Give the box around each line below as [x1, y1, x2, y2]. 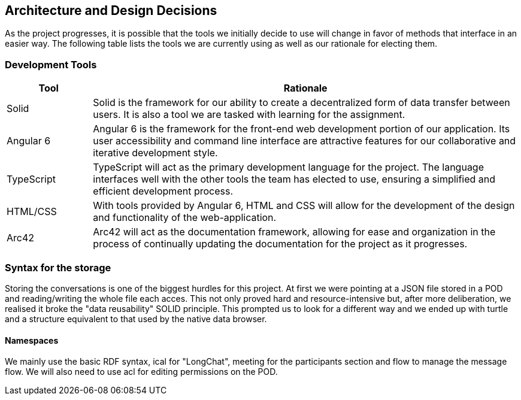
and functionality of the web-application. [93, 211, 277, 224]
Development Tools [5, 58, 97, 71]
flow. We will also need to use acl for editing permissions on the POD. [5, 366, 278, 377]
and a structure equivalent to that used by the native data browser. [5, 313, 267, 324]
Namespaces [5, 335, 59, 346]
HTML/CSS [7, 205, 57, 218]
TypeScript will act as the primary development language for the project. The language [93, 161, 484, 174]
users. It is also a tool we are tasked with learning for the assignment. [93, 108, 405, 121]
